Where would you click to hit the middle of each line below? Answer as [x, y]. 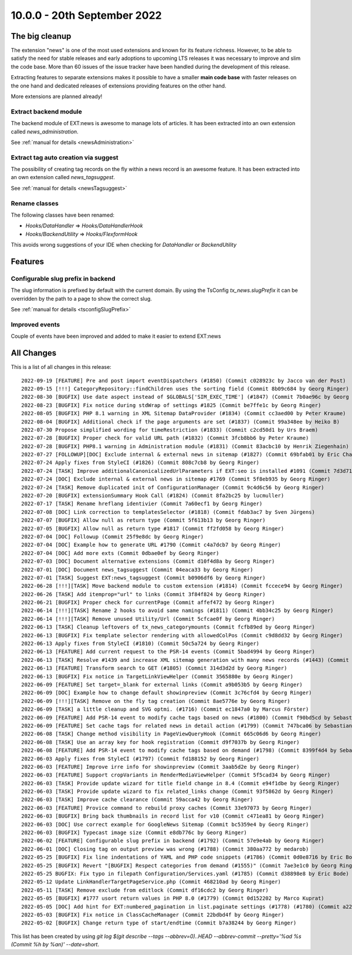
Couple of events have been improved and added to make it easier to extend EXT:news [116, 336]
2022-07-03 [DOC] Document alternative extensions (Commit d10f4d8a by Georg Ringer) [148, 561]
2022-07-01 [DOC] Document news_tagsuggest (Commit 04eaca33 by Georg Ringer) [137, 569]
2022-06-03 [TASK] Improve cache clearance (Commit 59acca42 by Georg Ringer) [137, 800]
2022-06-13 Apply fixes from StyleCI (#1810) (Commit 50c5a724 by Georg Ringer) [141, 644]
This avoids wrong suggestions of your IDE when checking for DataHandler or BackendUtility [124, 245]
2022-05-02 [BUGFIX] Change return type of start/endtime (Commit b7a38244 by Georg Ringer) [159, 923]
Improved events [35, 324]
